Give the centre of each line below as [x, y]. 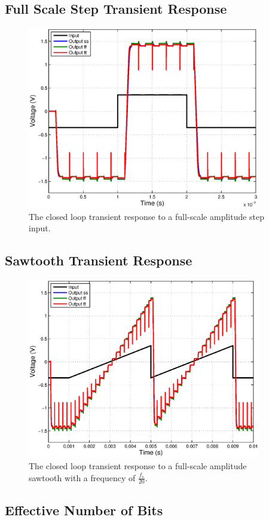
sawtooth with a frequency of [82, 477]
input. [40, 228]
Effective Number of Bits [84, 510]
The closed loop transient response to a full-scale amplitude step [147, 216]
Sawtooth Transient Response [99, 260]
